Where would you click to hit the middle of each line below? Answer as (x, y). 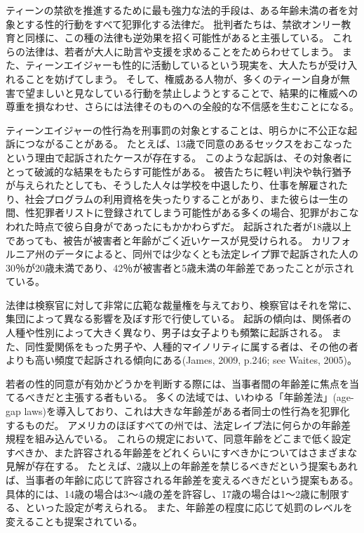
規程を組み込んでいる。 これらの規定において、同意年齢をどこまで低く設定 (178, 439)
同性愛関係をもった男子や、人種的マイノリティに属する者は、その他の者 (191, 346)
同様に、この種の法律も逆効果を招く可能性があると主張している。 (177, 38)
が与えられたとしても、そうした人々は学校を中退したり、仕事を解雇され (172, 185)
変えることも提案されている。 (74, 521)
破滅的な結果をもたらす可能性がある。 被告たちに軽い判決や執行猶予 (193, 171)
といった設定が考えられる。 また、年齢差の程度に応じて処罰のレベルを (189, 507)
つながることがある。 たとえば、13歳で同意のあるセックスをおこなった (189, 144)
